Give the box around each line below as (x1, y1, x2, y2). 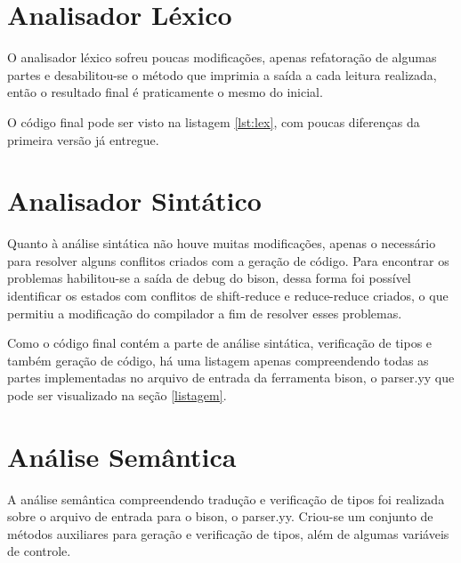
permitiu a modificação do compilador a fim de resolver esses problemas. (7, 303, 402, 322)
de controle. (7, 542, 71, 560)
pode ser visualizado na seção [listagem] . (7, 385, 227, 404)
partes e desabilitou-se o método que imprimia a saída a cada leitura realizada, (7, 65, 437, 84)
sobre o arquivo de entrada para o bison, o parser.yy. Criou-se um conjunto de (7, 507, 433, 526)
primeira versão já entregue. (7, 130, 159, 149)
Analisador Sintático (7, 182, 262, 219)
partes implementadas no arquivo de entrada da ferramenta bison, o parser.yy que (7, 368, 455, 387)
